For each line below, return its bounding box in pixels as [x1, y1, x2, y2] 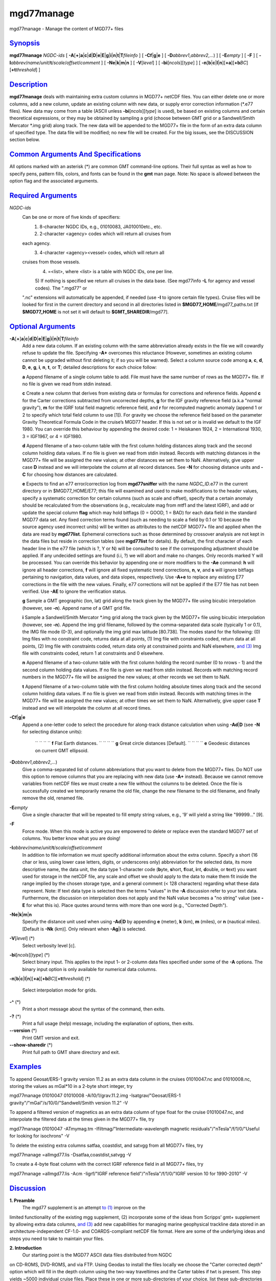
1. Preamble [9, 1197, 35, 1204]
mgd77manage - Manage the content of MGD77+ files [9, 26, 124, 32]
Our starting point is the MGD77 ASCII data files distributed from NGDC [22, 1252, 172, 1258]
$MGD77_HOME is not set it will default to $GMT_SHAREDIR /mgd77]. [22, 308, 169, 315]
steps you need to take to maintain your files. [9, 1235, 104, 1242]
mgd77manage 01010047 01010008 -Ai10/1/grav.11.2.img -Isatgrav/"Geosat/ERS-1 [9, 1092, 181, 1099]
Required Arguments [9, 191, 77, 200]
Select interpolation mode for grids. [22, 987, 97, 994]
